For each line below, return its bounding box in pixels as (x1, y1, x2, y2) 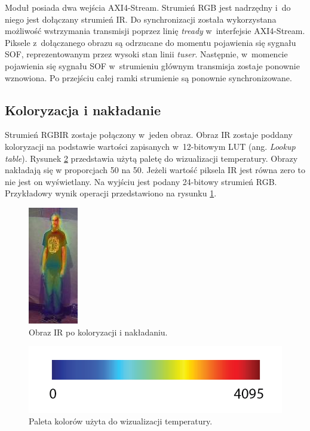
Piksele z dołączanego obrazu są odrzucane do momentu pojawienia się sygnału (5, 36, 296, 48)
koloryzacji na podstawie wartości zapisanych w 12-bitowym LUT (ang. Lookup (5, 140, 296, 152)
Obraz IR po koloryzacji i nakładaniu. (29, 325, 168, 338)
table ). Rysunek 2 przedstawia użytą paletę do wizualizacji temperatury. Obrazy (5, 152, 298, 164)
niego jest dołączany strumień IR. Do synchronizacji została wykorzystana (5, 13, 277, 25)
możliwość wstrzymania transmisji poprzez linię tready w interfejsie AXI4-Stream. (5, 24, 305, 37)
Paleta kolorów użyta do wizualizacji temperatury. (29, 415, 213, 427)
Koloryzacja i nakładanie (5, 100, 161, 119)
